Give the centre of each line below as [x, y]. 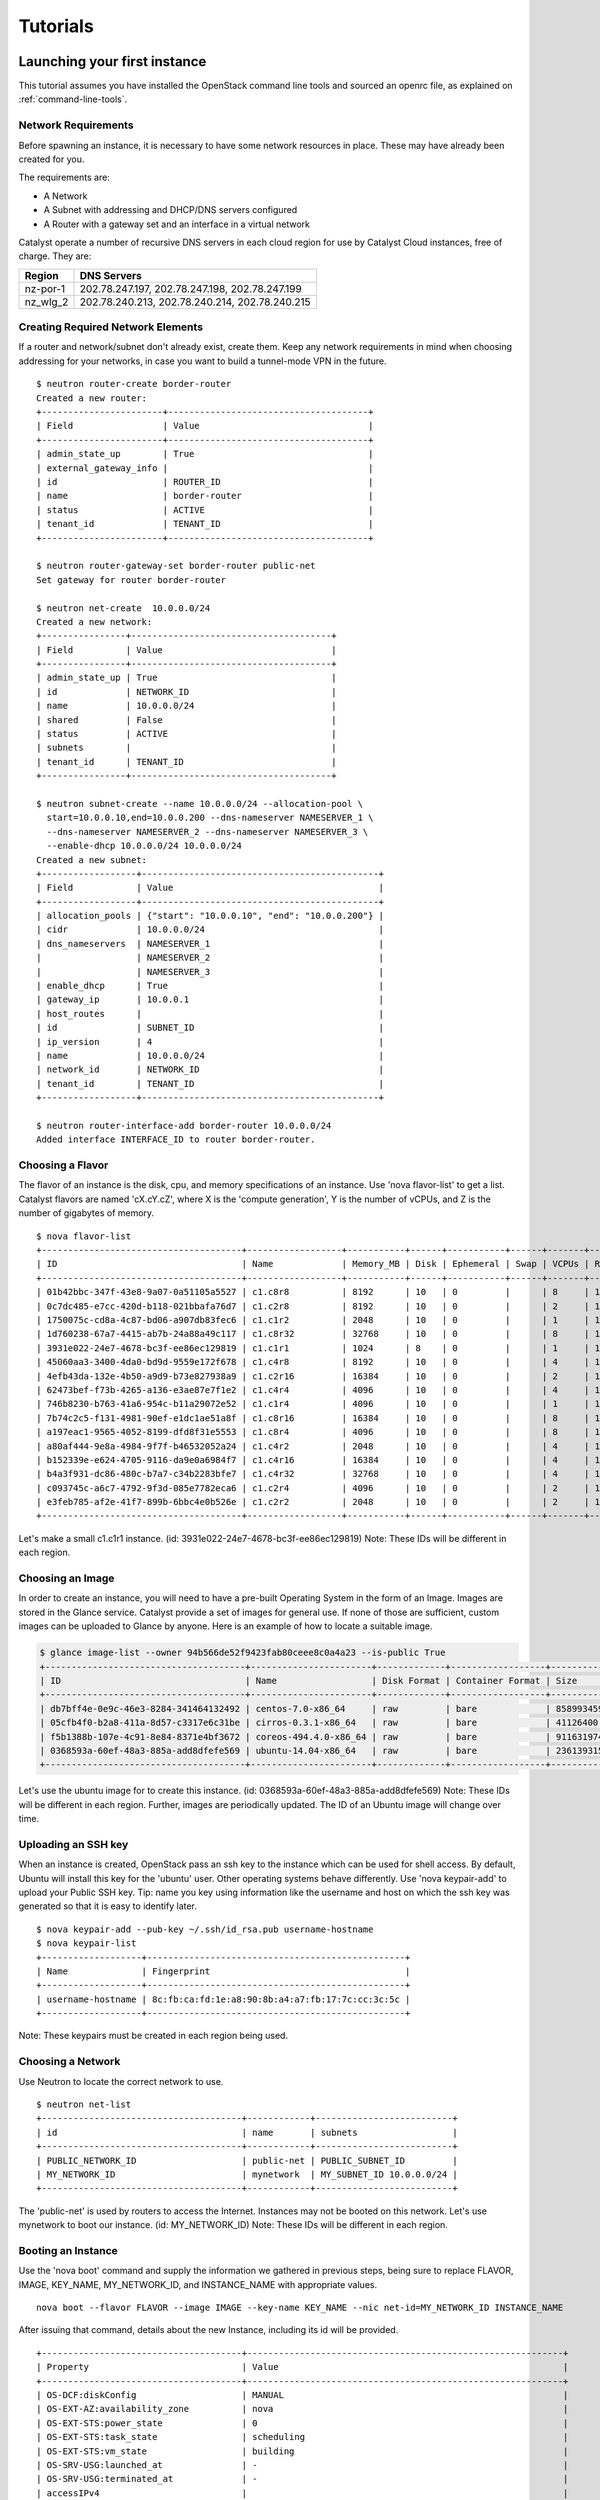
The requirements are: [64, 177]
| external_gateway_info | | [205, 468]
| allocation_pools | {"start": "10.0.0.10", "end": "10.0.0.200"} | [210, 916]
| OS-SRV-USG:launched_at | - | [302, 2464]
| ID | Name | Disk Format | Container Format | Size [308, 1680]
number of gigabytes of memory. [86, 1213]
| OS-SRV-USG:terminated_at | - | [302, 2479]
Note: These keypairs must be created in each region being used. [153, 2036]
